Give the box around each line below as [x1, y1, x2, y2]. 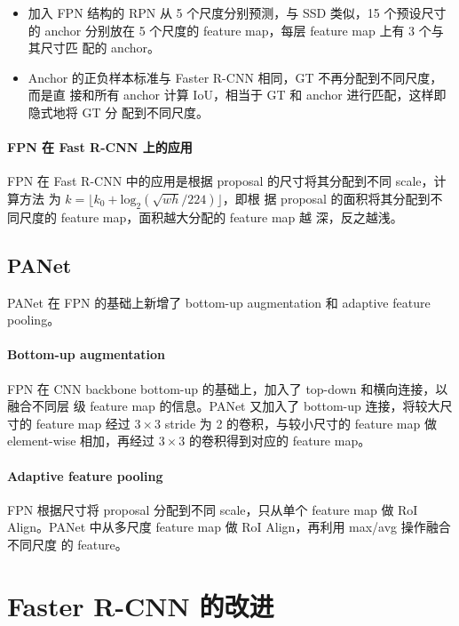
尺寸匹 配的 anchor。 [40, 38, 161, 57]
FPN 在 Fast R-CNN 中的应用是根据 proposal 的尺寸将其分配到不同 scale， [7, 172, 434, 190]
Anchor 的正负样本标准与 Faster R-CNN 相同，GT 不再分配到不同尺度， [28, 68, 443, 86]
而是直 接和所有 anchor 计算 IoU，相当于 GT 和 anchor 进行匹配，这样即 [28, 85, 447, 104]
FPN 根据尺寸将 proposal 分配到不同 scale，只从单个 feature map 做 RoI [7, 500, 418, 518]
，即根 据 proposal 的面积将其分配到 [222, 189, 431, 207]
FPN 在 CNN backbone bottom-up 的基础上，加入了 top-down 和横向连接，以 [7, 379, 448, 397]
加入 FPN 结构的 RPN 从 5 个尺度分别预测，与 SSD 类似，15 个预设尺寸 [28, 4, 447, 21]
